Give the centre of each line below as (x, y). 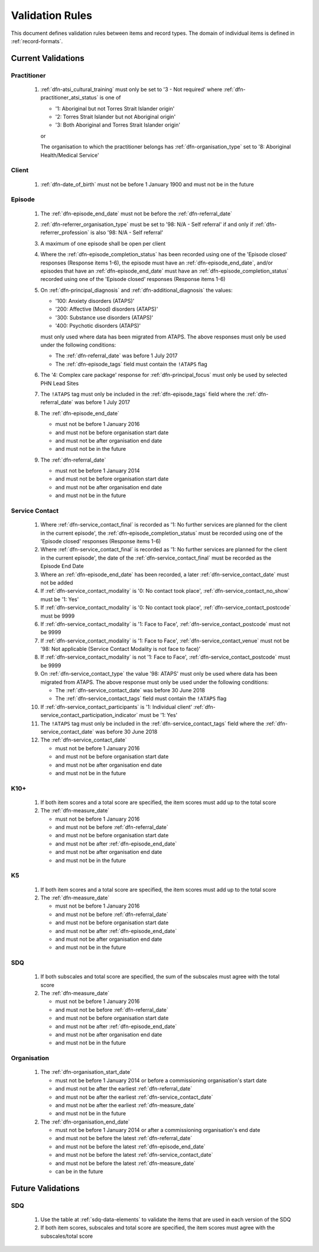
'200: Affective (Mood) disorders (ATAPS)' (107, 309)
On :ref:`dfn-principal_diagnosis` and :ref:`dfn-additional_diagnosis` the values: (136, 290)
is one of (110, 98)
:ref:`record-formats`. (37, 41)
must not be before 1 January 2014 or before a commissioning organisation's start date (161, 1080)
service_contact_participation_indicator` (89, 715)
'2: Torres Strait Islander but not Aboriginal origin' (115, 117)
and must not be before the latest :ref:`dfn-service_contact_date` (134, 1155)
